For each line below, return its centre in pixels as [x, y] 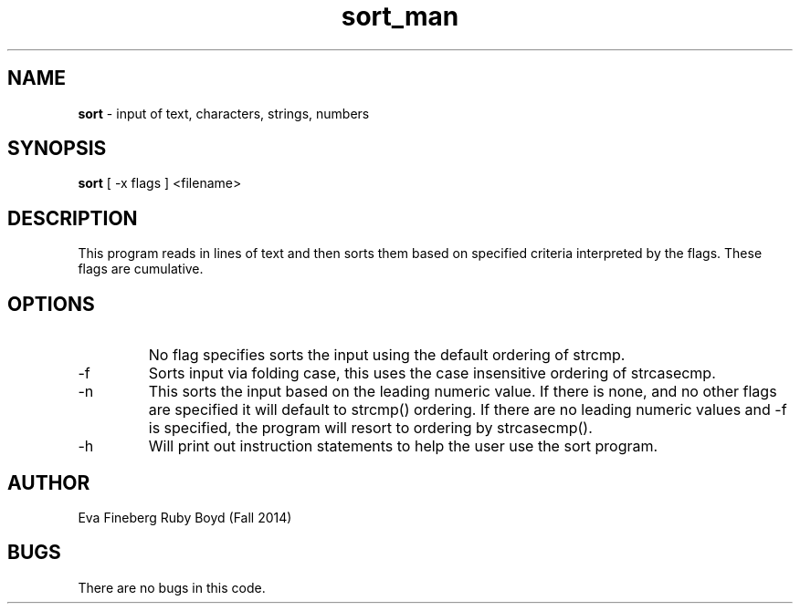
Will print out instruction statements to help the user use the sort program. [403, 446]
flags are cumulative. [141, 269]
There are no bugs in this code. [172, 587]
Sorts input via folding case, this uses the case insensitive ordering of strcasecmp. [432, 373]
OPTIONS [51, 304]
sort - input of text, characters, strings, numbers [224, 113]
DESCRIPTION [73, 218]
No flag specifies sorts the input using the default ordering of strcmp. [387, 355]
